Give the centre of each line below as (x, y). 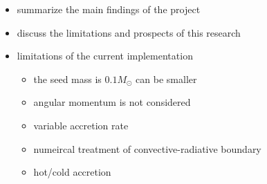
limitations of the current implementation (105, 56)
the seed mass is (67, 79)
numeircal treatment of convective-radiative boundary (147, 148)
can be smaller (166, 79)
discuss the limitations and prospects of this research (129, 32)
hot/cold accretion (72, 172)
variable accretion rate (81, 125)
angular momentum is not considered (112, 102)
